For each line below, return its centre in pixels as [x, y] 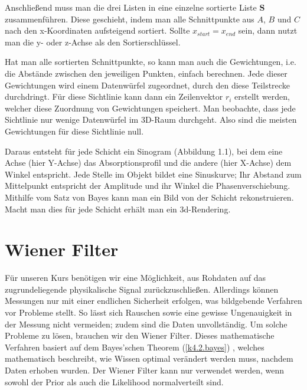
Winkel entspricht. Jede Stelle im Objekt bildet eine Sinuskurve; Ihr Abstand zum [153, 174]
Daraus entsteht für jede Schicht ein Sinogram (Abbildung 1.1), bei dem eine [144, 151]
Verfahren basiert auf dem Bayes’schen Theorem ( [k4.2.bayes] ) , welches [135, 347]
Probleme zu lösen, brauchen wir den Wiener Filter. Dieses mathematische [140, 335]
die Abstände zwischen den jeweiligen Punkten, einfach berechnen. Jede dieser [146, 73]
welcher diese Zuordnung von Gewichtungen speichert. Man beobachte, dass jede [150, 108]
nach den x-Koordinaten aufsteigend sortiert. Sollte [97, 30]
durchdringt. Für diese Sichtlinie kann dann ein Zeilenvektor [114, 96]
